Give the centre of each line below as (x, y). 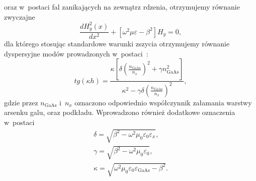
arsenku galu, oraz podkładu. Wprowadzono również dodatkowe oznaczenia (120, 112)
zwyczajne (20, 16)
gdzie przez (21, 102)
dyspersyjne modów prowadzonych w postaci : (76, 53)
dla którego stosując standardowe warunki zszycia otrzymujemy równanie (117, 44)
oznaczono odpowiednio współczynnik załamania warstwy (163, 102)
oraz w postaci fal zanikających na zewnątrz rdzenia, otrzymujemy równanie (122, 7)
